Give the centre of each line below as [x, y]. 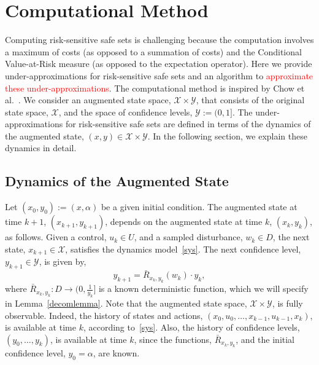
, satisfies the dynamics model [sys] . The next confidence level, [183, 249]
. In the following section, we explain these [227, 135]
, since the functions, [173, 339]
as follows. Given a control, [56, 237]
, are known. [116, 353]
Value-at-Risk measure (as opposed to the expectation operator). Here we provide [159, 64]
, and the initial [265, 339]
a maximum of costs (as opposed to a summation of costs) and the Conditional [153, 51]
